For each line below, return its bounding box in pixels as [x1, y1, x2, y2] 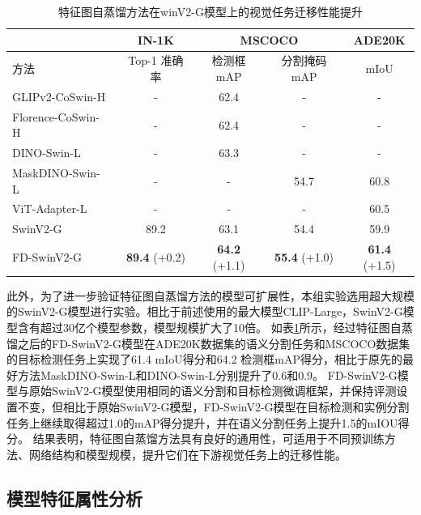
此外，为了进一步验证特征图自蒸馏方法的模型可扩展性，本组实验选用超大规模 [6, 287, 415, 304]
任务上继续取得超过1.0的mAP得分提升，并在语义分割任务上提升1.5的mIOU [6, 414, 398, 431]
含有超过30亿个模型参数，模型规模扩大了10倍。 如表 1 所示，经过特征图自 [17, 319, 402, 335]
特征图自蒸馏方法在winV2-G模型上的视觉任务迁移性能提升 [58, 3, 363, 19]
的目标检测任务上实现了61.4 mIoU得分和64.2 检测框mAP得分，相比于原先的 [6, 351, 403, 368]
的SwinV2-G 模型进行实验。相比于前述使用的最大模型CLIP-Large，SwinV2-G [6, 303, 403, 320]
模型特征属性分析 [6, 485, 142, 510]
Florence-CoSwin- [12, 108, 100, 125]
